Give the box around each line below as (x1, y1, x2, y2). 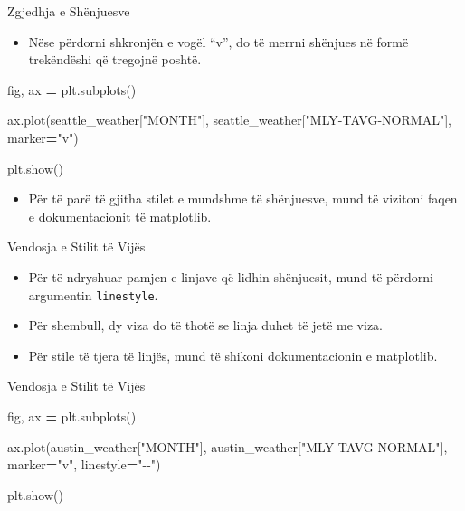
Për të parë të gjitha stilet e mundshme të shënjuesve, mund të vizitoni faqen (28, 189, 458, 208)
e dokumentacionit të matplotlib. (28, 206, 212, 225)
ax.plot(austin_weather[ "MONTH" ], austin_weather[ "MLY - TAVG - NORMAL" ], (7, 437, 448, 456)
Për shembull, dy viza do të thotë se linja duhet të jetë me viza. (28, 316, 383, 335)
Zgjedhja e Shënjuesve (7, 2, 130, 20)
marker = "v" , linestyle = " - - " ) (7, 455, 161, 474)
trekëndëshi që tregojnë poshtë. (28, 50, 202, 69)
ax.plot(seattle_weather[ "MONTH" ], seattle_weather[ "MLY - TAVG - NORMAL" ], (7, 110, 451, 129)
